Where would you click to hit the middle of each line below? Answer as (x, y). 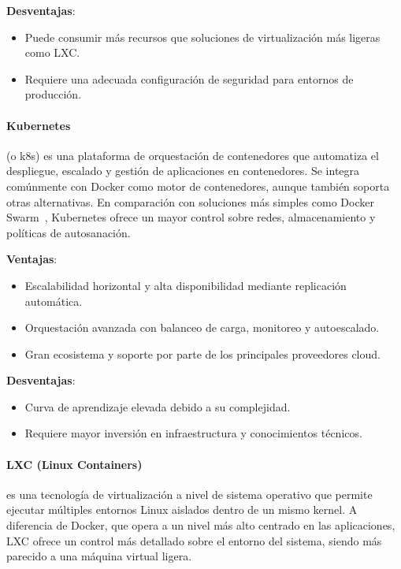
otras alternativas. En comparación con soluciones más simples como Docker (190, 201)
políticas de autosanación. (69, 232)
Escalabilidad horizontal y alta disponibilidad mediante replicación (186, 285)
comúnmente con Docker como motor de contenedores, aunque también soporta (198, 186)
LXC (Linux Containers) (74, 464)
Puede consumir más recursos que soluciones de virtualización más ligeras (202, 37)
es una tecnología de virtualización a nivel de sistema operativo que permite (189, 494)
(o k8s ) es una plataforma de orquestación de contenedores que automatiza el (193, 155)
